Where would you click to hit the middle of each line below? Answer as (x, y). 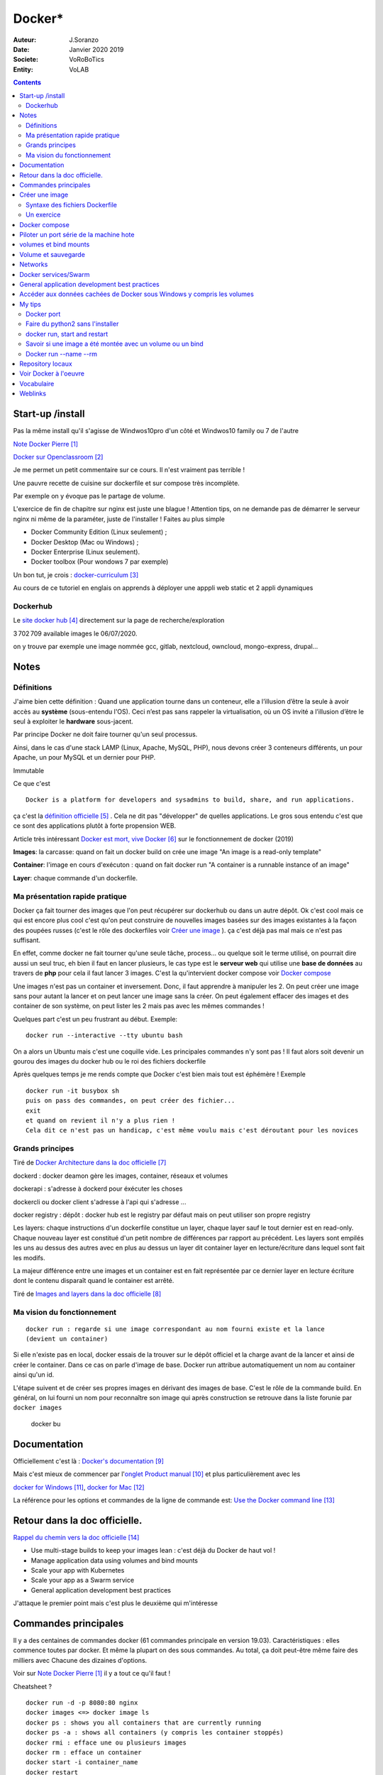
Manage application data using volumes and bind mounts (115, 1560)
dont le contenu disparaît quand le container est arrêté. (94, 1281)
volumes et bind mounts (55, 244)
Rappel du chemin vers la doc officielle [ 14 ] (76, 1537)
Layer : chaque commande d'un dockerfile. (76, 878)
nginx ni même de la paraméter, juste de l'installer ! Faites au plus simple (119, 519)
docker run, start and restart (67, 334)
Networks (34, 264)
